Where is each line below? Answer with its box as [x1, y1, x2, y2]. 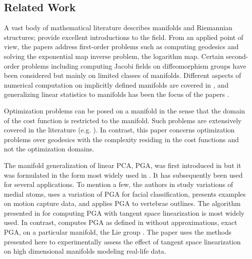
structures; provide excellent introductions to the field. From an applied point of [4, 32, 244, 42]
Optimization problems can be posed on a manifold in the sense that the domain [4, 105, 245, 115]
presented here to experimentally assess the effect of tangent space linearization [4, 236, 241, 246]
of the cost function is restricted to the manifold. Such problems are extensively [4, 115, 242, 125]
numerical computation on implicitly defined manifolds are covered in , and [4, 79, 229, 90]
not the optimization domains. [4, 144, 95, 154]
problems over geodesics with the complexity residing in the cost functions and [4, 134, 239, 144]
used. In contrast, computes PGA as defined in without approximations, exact [4, 217, 237, 227]
